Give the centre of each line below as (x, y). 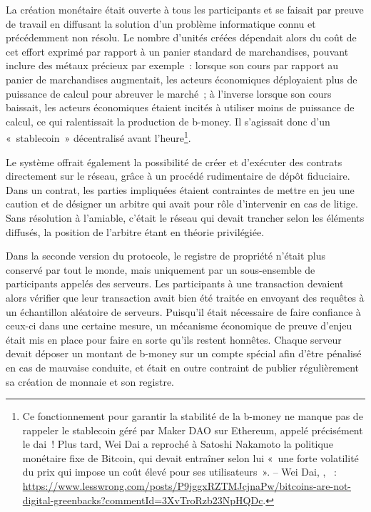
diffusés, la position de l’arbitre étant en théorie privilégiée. (135, 231)
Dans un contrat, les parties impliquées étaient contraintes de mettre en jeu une (180, 189)
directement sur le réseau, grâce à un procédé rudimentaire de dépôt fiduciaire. (178, 176)
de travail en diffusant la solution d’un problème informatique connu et (161, 23)
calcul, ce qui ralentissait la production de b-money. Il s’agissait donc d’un (168, 121)
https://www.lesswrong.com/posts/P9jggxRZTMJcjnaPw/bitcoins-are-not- (187, 486)
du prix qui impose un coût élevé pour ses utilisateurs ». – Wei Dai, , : (179, 472)
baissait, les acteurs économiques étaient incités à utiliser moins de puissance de (180, 107)
